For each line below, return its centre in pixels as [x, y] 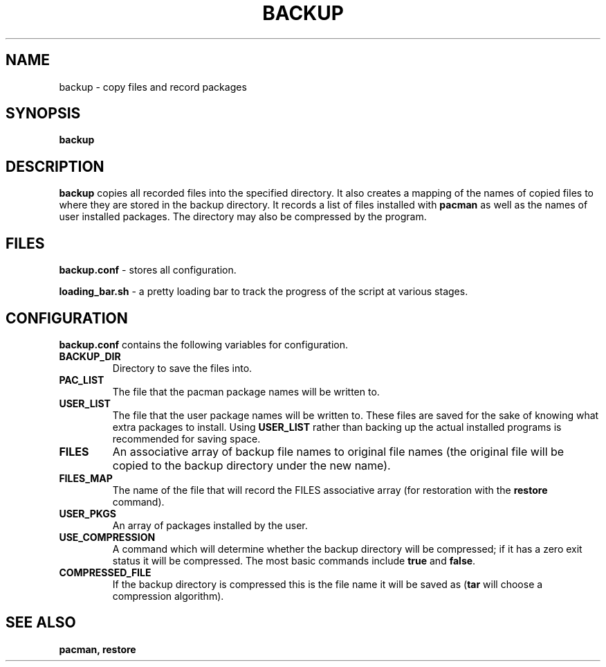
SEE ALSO [41, 623]
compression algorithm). [168, 596]
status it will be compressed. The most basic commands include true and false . [294, 560]
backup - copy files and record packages [153, 87]
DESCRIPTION [55, 166]
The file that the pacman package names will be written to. [246, 391]
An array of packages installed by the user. [210, 525]
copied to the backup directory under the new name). [251, 465]
